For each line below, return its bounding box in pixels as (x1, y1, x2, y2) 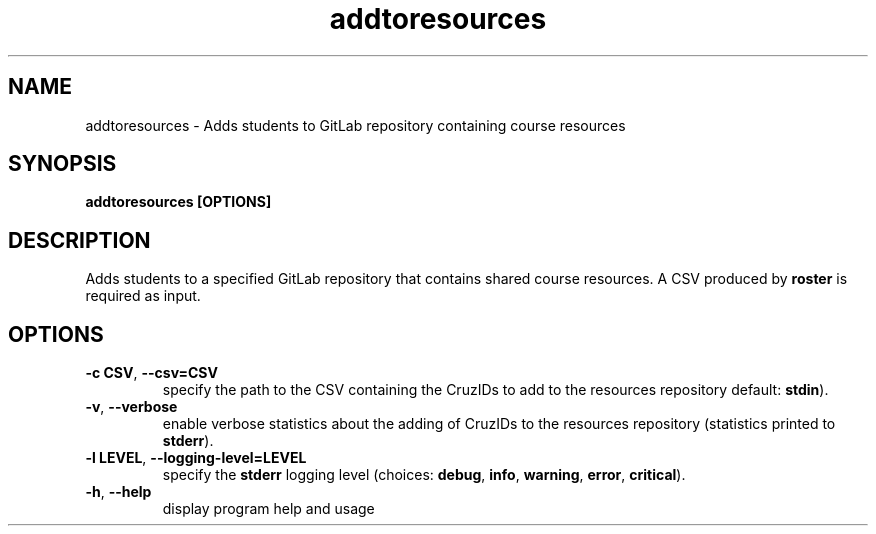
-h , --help (85, 483, 152, 501)
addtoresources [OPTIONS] (85, 193, 272, 211)
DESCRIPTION (8, 227, 151, 253)
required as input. (85, 287, 201, 305)
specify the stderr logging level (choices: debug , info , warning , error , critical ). (162, 466, 686, 484)
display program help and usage (162, 500, 375, 518)
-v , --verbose (85, 398, 178, 416)
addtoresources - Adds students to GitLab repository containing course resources (85, 116, 626, 134)
